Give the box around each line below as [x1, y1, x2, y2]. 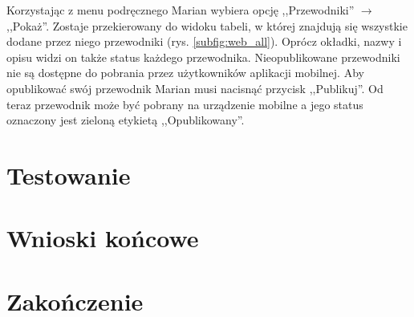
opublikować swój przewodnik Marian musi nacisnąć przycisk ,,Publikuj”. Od [6, 79, 384, 96]
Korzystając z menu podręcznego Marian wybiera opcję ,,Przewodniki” [6, 2, 355, 18]
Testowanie [6, 158, 131, 191]
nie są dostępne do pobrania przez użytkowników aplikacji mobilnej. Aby [6, 64, 364, 81]
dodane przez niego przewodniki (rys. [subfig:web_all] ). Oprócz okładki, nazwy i [6, 33, 402, 50]
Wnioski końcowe [6, 221, 199, 254]
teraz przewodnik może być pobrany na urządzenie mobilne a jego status [6, 96, 363, 112]
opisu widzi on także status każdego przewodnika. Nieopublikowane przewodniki [6, 48, 400, 65]
